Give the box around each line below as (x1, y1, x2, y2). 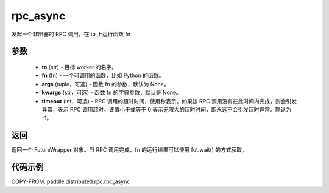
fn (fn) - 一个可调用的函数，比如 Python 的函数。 (41, 72, 164, 79)
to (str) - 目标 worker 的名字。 (41, 63, 118, 70)
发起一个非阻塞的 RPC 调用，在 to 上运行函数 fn (11, 30, 131, 38)
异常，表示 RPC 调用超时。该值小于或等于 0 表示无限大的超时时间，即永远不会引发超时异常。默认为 (41, 106, 292, 113)
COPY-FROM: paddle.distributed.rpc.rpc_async (11, 178, 130, 185)
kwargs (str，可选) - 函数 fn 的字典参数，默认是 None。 (41, 89, 182, 96)
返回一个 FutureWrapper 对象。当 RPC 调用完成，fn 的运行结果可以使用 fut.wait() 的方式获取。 (11, 146, 248, 154)
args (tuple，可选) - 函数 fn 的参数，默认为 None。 (41, 80, 170, 87)
